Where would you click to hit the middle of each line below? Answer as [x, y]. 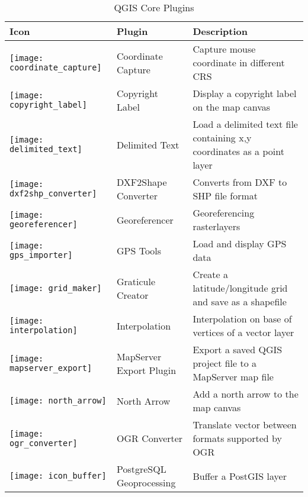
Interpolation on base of [242, 319]
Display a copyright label [245, 93]
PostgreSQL [142, 469]
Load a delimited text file [245, 124]
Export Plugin [147, 370]
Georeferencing [224, 213]
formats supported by [237, 438]
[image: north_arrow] [58, 401]
